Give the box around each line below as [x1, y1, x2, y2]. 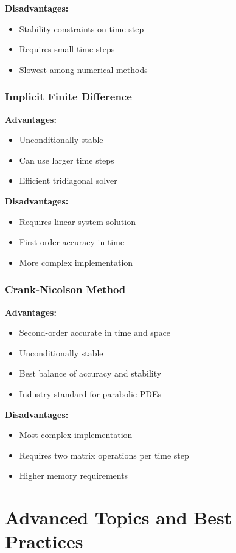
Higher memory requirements [19, 469, 128, 482]
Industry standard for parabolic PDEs [19, 387, 161, 400]
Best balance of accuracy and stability [19, 367, 162, 380]
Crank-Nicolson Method [5, 282, 126, 297]
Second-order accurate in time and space [19, 326, 171, 339]
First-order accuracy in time [19, 235, 125, 248]
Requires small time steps [19, 43, 115, 55]
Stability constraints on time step [19, 22, 144, 35]
